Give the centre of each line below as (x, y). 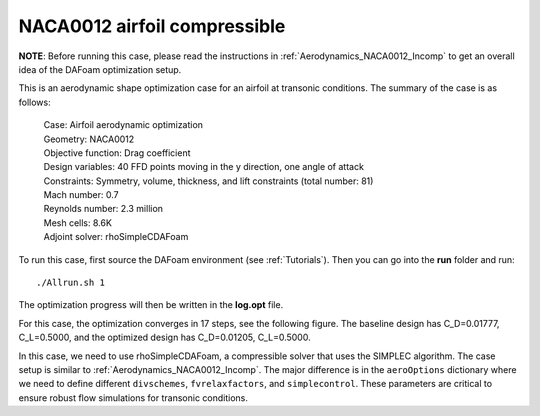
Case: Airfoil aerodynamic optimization (123, 125)
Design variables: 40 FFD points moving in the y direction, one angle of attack (204, 167)
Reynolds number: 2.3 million (103, 209)
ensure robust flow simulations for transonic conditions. (133, 397)
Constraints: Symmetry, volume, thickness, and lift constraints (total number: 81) (208, 181)
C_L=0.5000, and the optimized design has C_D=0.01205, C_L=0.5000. (164, 337)
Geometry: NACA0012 (89, 139)
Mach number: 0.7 (81, 195)
